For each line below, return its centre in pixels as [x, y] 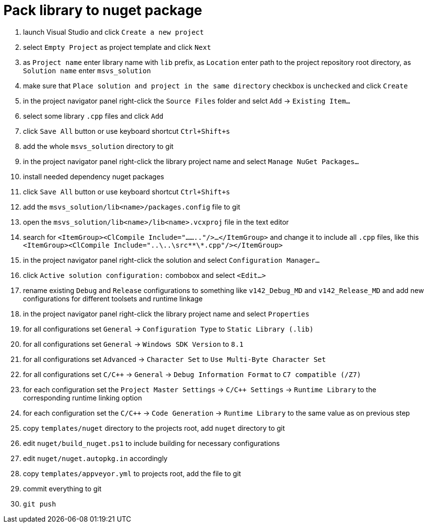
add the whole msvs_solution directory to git [98, 146]
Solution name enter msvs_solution [87, 70]
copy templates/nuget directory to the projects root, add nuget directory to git [154, 428]
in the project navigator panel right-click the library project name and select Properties [166, 314]
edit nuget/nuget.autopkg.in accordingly [95, 458]
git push [40, 504]
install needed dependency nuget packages [94, 176]
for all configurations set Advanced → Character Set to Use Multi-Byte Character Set [175, 359]
